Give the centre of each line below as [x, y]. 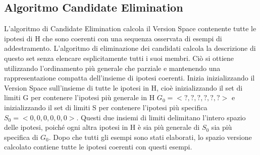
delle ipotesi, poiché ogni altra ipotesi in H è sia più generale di [102, 127]
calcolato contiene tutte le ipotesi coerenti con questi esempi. [98, 147]
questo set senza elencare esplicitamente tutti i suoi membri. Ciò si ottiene [119, 58]
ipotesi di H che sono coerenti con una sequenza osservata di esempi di [113, 38]
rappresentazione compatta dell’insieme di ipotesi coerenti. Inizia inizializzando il [129, 78]
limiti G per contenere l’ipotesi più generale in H [80, 97]
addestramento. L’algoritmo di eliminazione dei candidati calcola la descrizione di [130, 48]
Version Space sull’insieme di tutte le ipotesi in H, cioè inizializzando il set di [123, 87]
